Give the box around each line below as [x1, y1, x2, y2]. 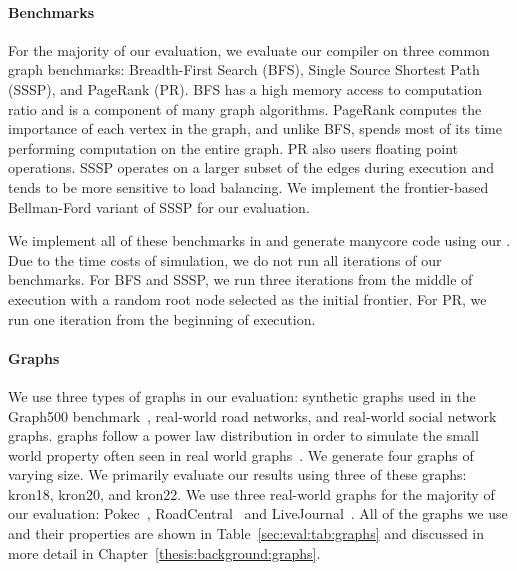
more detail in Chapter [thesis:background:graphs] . [8, 542, 321, 563]
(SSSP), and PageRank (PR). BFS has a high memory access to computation [8, 78, 483, 99]
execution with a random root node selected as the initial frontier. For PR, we [8, 288, 487, 309]
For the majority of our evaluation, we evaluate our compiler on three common [8, 39, 490, 60]
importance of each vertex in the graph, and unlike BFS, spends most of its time [8, 118, 502, 139]
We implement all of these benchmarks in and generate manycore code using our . [8, 230, 511, 251]
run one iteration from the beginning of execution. [8, 308, 316, 329]
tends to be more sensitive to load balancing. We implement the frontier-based [8, 176, 489, 197]
